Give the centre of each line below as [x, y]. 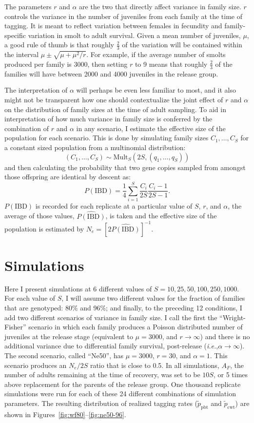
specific [15, 35]
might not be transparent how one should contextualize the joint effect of [114, 99]
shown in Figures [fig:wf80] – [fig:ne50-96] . [65, 414]
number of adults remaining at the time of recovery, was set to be [102, 375]
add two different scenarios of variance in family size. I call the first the [111, 317]
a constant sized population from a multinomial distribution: [95, 147]
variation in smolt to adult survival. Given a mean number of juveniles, [134, 35]
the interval [22, 54]
